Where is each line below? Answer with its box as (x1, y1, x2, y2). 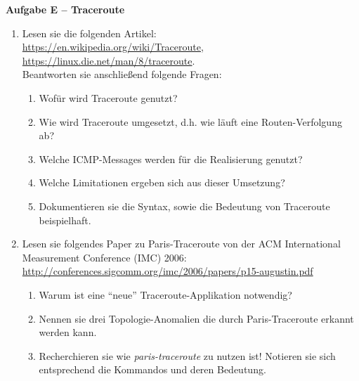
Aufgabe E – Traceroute (6, 2, 125, 16)
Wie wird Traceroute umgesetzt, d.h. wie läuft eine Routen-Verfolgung (39, 114, 342, 129)
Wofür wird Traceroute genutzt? (39, 90, 178, 105)
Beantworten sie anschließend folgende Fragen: (22, 67, 222, 82)
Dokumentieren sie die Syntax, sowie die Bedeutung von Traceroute (39, 198, 330, 213)
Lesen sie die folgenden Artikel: (22, 25, 157, 40)
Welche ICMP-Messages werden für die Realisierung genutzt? (39, 151, 303, 166)
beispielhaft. (39, 212, 91, 227)
